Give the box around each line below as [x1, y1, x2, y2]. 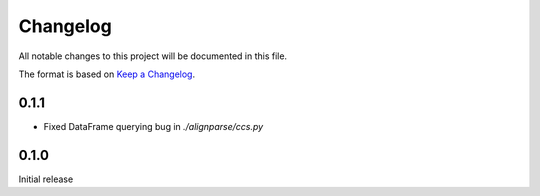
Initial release [18, 173, 74, 185]
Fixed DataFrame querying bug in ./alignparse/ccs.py [43, 120, 264, 132]
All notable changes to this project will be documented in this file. [18, 50, 288, 62]
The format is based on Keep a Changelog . [18, 68, 195, 80]
